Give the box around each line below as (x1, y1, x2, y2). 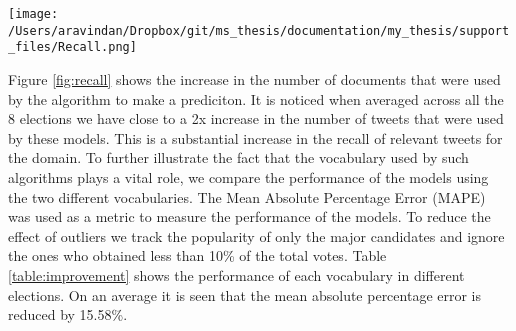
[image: (8, 7, 59, 21)
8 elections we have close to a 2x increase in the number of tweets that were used (8, 108, 504, 129)
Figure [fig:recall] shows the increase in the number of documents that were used (8, 68, 501, 89)
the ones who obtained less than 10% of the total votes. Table (8, 245, 387, 266)
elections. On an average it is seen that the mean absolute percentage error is (8, 284, 482, 305)
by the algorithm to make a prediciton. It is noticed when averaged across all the (8, 88, 504, 109)
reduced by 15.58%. (8, 304, 128, 325)
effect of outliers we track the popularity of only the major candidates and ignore (8, 225, 505, 246)
